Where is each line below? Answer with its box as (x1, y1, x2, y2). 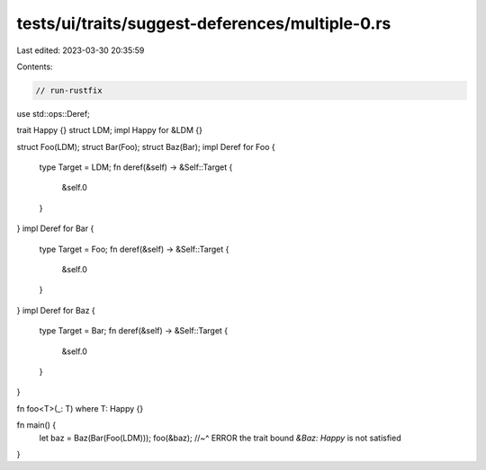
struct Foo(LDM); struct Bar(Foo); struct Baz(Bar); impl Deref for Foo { (16, 141, 275, 152)
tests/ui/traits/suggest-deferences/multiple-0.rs (16, 13, 391, 33)
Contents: (16, 61, 53, 72)
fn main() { (16, 420, 57, 430)
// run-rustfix (35, 85, 103, 95)
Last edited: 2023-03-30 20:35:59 (16, 45, 145, 56)
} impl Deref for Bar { (16, 223, 94, 234)
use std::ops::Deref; (16, 108, 90, 119)
